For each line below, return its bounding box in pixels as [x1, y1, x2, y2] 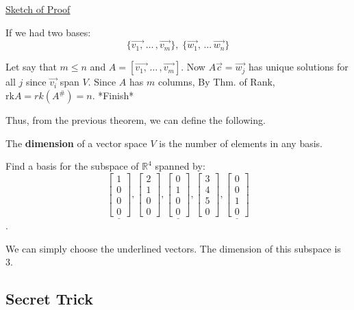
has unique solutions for [249, 60, 349, 74]
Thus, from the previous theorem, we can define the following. [5, 113, 266, 127]
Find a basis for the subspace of [5, 159, 139, 173]
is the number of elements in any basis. [159, 135, 323, 150]
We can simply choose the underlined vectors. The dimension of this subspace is [5, 241, 341, 255]
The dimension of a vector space [5, 135, 147, 150]
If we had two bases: [5, 25, 91, 39]
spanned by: [155, 159, 205, 173]
